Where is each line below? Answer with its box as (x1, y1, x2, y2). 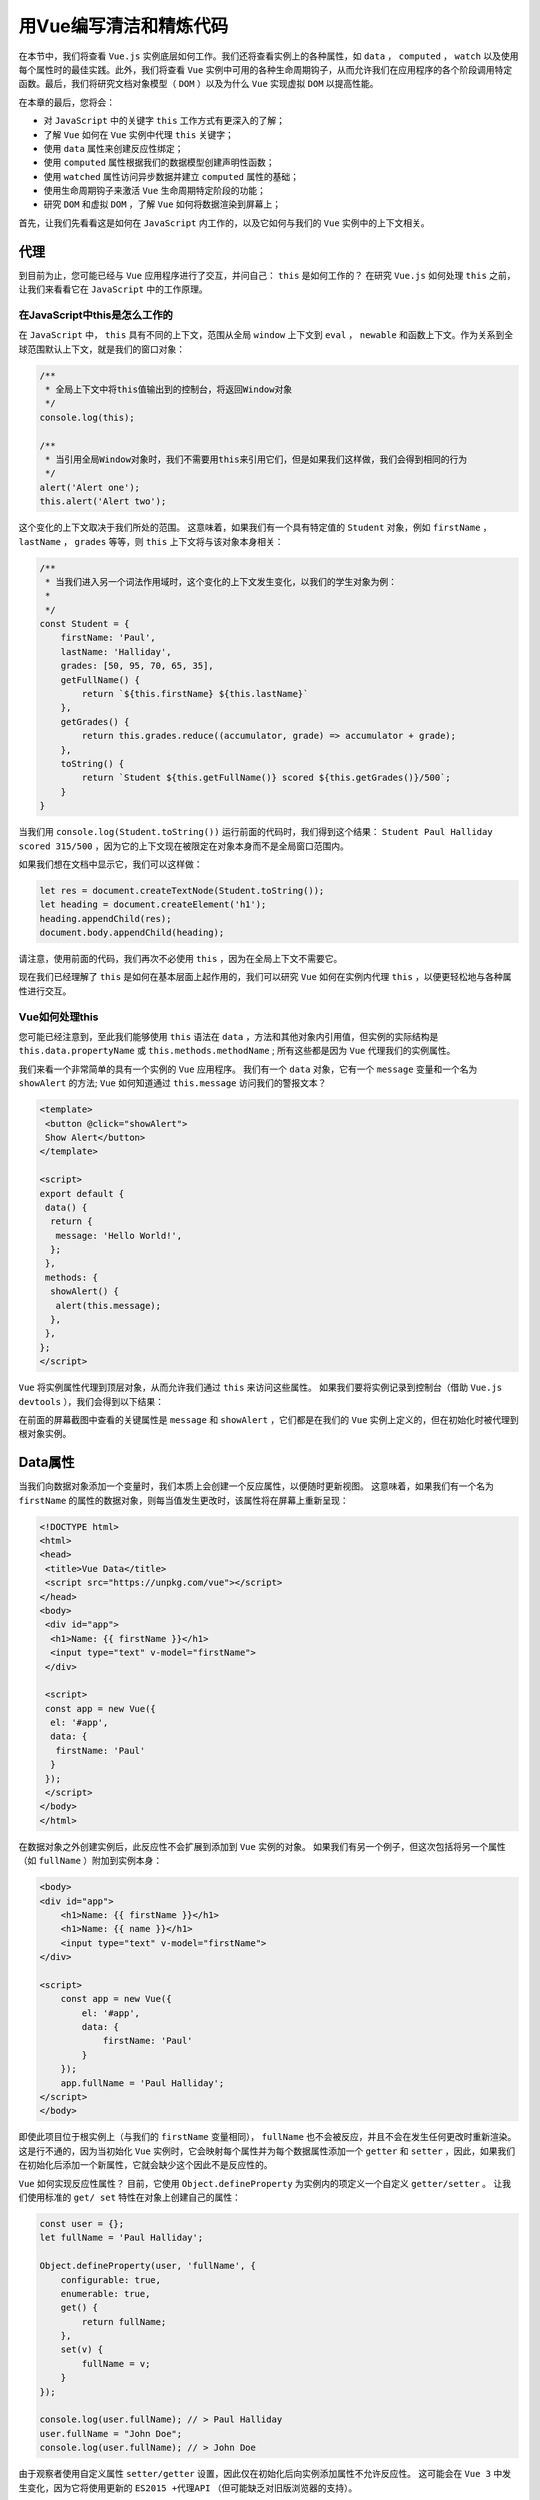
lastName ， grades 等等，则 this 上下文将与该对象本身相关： (18, 535, 284, 547)
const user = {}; (39, 2218, 125, 2229)
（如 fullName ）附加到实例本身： (18, 1855, 163, 1867)
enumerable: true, (60, 2288, 151, 2299)
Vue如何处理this (18, 1010, 99, 1024)
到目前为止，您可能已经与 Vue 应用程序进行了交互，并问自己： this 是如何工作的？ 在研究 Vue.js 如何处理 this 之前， (18, 269, 516, 281)
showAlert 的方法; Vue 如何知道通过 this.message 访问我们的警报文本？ (18, 1077, 327, 1089)
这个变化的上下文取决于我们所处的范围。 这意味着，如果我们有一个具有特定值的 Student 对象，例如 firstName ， (18, 521, 492, 534)
